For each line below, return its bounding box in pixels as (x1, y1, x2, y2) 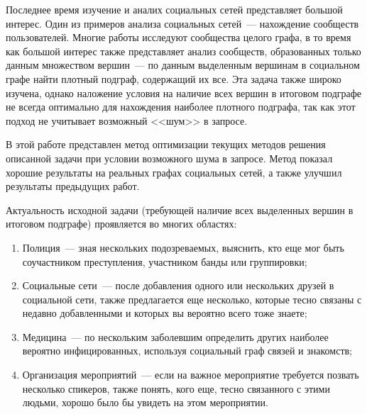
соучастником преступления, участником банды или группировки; (22, 254, 307, 269)
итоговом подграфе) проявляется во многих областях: (6, 216, 237, 231)
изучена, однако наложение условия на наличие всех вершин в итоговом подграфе (6, 85, 362, 100)
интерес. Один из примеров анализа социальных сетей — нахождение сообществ (6, 16, 359, 30)
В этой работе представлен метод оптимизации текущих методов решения (6, 137, 326, 152)
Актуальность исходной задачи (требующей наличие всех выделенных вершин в (6, 202, 354, 217)
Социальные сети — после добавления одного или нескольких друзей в (22, 278, 334, 293)
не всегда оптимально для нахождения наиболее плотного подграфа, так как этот (6, 99, 356, 114)
